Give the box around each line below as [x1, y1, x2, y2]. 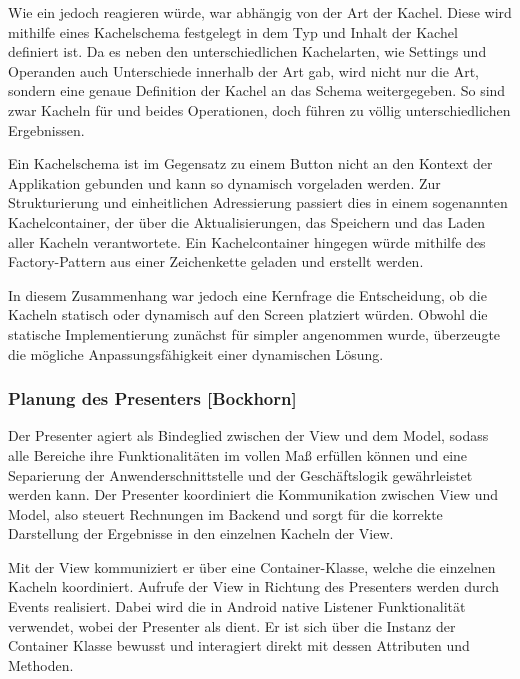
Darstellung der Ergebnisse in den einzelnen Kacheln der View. [8, 523, 394, 544]
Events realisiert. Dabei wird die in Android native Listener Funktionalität [8, 596, 466, 617]
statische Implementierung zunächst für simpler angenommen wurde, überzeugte [8, 323, 501, 344]
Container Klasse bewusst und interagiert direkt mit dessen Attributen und [8, 635, 470, 656]
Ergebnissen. [8, 119, 85, 140]
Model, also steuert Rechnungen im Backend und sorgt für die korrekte [8, 503, 443, 524]
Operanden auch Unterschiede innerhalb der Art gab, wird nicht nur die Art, [8, 60, 480, 81]
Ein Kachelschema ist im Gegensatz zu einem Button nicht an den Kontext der [8, 153, 493, 174]
